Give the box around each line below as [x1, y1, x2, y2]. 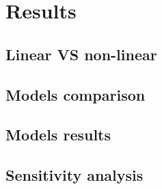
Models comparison [5, 84, 146, 105]
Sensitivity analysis [5, 164, 144, 186]
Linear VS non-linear [5, 43, 157, 64]
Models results [5, 124, 111, 145]
